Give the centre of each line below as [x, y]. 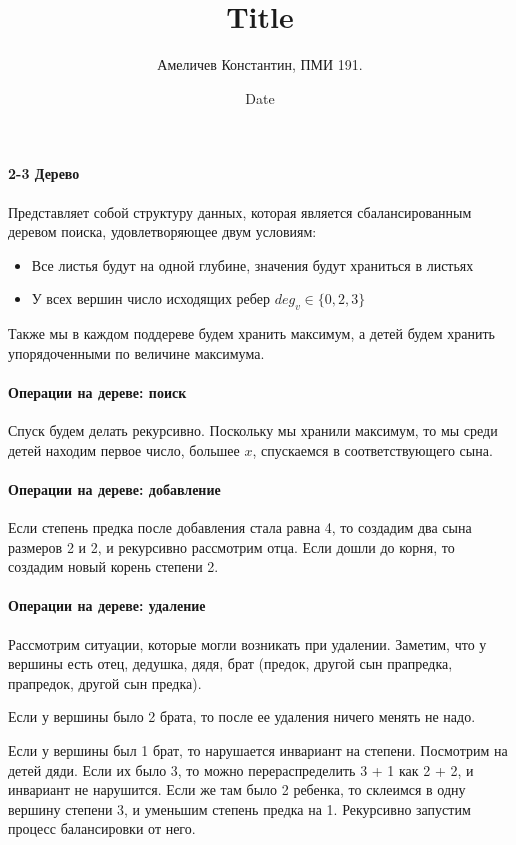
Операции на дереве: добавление [114, 488]
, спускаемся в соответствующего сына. [372, 449]
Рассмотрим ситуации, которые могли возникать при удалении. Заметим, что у [247, 643]
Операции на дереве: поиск [97, 391]
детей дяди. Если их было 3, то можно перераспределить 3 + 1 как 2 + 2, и [241, 769]
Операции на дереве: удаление [107, 605]
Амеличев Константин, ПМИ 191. [260, 64]
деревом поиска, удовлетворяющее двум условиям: [162, 231]
